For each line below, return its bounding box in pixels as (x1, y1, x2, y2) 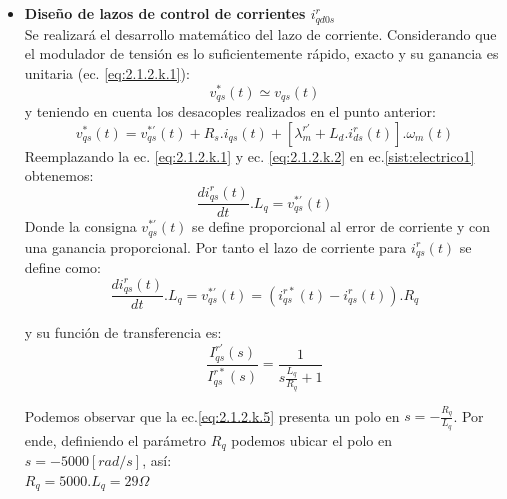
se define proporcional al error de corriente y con (192, 216, 490, 237)
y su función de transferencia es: (24, 322, 222, 343)
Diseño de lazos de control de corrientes (24, 3, 306, 23)
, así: (142, 450, 172, 471)
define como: (24, 257, 102, 278)
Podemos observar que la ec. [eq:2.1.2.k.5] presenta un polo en (24, 405, 400, 426)
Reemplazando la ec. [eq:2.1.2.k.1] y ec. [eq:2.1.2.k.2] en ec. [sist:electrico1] (24, 145, 475, 166)
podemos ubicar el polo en (231, 429, 392, 450)
